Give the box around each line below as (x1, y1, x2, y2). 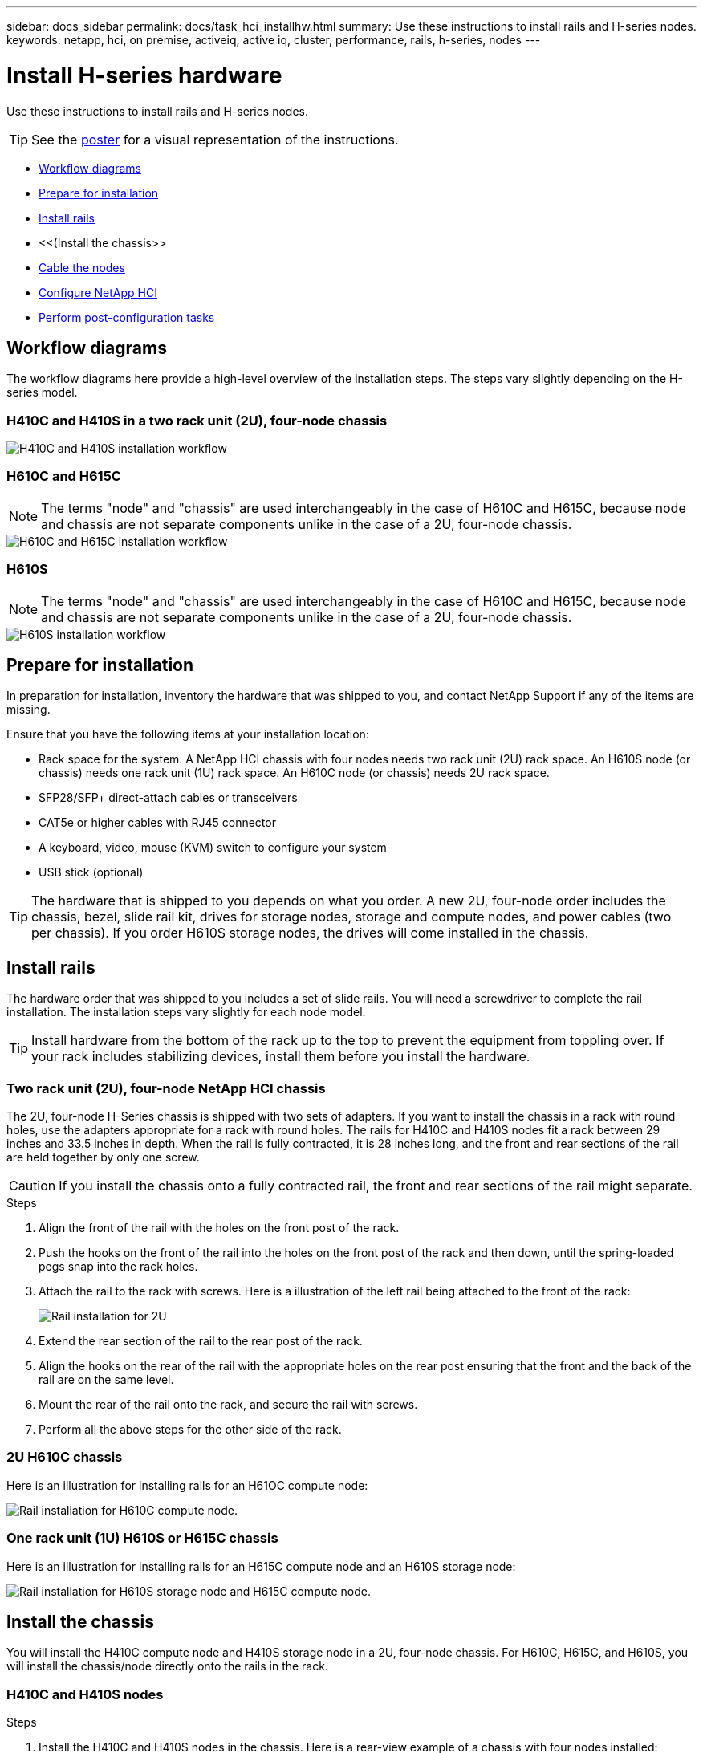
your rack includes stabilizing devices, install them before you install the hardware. (31, 1048, 530, 1065)
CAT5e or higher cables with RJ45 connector (39, 815, 276, 830)
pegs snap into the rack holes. (39, 1259, 198, 1274)
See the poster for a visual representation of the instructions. (31, 131, 399, 148)
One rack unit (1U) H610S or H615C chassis (6, 1530, 278, 1547)
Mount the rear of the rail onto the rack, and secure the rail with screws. (39, 1397, 418, 1412)
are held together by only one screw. (6, 1150, 200, 1165)
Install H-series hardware (6, 61, 282, 89)
